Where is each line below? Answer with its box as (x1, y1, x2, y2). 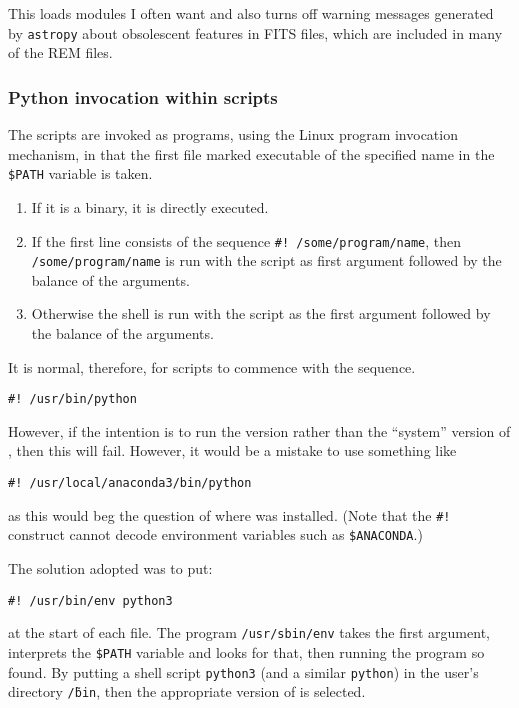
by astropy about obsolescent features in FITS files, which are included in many (8, 22, 503, 43)
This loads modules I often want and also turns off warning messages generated (8, 3, 494, 23)
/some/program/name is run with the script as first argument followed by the (31, 250, 502, 271)
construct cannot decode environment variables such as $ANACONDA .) (8, 524, 423, 545)
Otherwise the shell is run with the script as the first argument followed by (31, 303, 491, 324)
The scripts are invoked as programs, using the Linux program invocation (8, 124, 458, 145)
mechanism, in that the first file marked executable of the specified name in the (8, 143, 495, 164)
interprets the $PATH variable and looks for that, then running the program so (8, 641, 485, 662)
